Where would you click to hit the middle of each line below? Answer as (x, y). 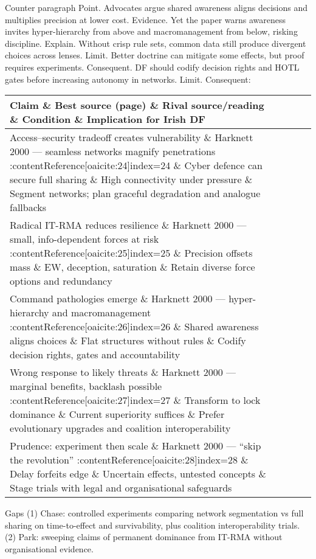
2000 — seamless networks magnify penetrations (113, 151)
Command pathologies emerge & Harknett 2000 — (118, 299)
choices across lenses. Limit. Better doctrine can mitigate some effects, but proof (155, 55)
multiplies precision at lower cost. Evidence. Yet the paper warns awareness (146, 19)
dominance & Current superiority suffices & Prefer (117, 414)
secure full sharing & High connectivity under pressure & (131, 179)
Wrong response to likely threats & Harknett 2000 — (123, 372)
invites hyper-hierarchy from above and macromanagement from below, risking (151, 31)
